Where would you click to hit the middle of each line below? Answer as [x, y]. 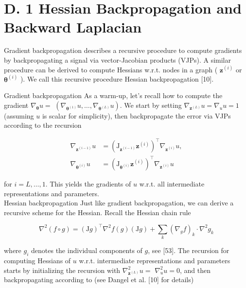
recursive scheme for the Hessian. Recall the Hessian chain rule [97, 212]
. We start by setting [151, 105]
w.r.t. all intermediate [172, 183]
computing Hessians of [37, 260]
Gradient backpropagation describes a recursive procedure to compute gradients [123, 50]
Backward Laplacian [73, 27]
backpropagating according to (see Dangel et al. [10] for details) [99, 280]
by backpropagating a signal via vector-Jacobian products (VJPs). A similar [117, 59]
